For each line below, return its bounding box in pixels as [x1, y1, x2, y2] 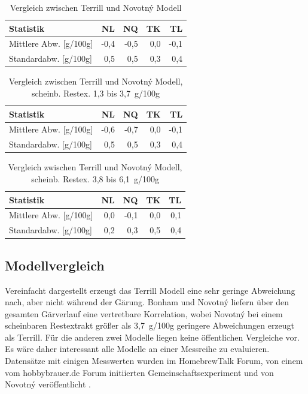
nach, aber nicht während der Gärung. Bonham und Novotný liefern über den [5, 296, 289, 308]
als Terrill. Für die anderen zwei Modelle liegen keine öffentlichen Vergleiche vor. [5, 330, 300, 343]
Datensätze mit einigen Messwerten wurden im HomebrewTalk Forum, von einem [5, 354, 303, 367]
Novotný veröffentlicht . [5, 378, 91, 390]
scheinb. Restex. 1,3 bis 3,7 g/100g [32, 86, 160, 99]
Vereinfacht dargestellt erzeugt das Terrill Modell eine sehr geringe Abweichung [5, 284, 295, 296]
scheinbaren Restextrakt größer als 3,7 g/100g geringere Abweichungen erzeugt [5, 319, 295, 332]
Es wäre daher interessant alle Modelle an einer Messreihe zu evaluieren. [5, 342, 270, 355]
